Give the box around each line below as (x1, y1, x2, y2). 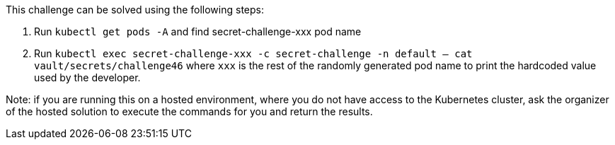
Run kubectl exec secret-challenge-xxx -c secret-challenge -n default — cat (34, 47, 473, 59)
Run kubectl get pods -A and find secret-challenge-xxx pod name (34, 25, 362, 37)
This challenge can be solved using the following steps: (6, 4, 264, 16)
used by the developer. (34, 71, 141, 83)
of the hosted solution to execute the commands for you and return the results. (6, 105, 373, 117)
